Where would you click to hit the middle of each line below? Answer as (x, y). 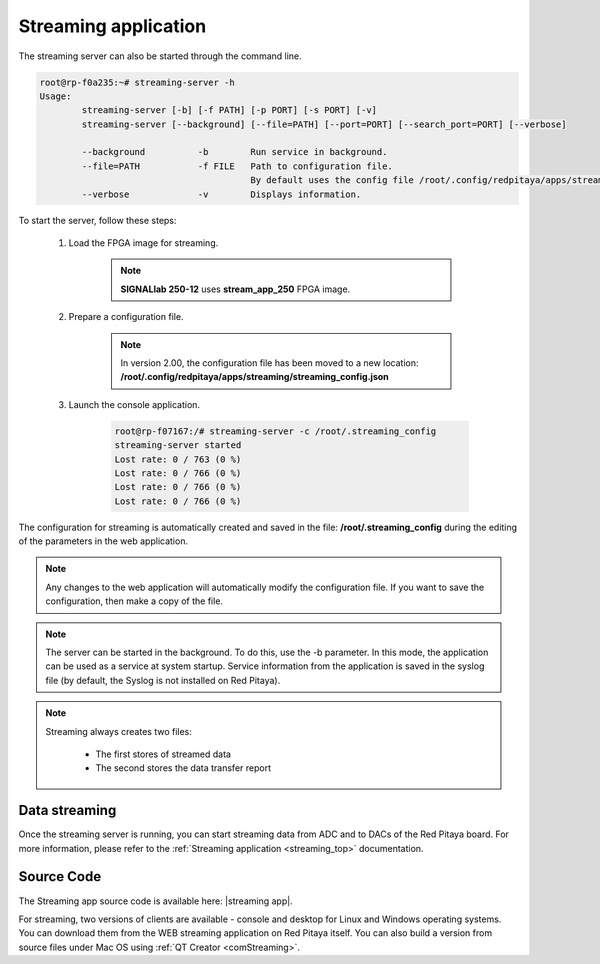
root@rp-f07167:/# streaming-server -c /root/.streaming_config (275, 431)
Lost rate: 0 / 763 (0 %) (178, 459)
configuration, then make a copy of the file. (134, 601)
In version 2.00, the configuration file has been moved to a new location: (269, 362)
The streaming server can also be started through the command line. (160, 56)
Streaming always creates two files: (118, 731)
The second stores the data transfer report (183, 768)
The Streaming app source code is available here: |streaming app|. (156, 901)
